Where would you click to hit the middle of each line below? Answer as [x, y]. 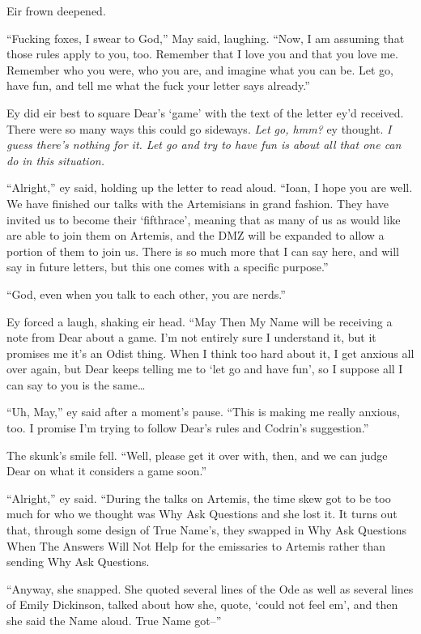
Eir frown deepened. [56, 11]
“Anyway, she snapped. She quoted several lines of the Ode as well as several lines [210, 588]
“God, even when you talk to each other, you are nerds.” [146, 294]
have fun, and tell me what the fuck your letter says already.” [158, 85]
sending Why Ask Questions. [78, 562]
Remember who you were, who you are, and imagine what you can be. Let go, [200, 69]
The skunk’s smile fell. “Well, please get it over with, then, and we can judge [197, 455]
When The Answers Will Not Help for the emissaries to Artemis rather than [196, 545]
